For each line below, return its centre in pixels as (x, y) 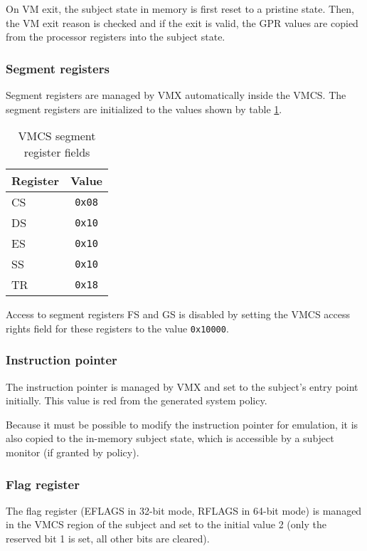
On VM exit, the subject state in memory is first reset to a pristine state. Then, (180, 9)
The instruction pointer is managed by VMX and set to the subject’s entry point (182, 386)
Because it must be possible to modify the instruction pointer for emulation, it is (182, 424)
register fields (57, 152)
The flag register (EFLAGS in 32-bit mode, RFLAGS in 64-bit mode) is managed (184, 510)
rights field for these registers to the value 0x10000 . (117, 328)
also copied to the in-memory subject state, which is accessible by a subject (170, 438)
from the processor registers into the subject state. (116, 37)
